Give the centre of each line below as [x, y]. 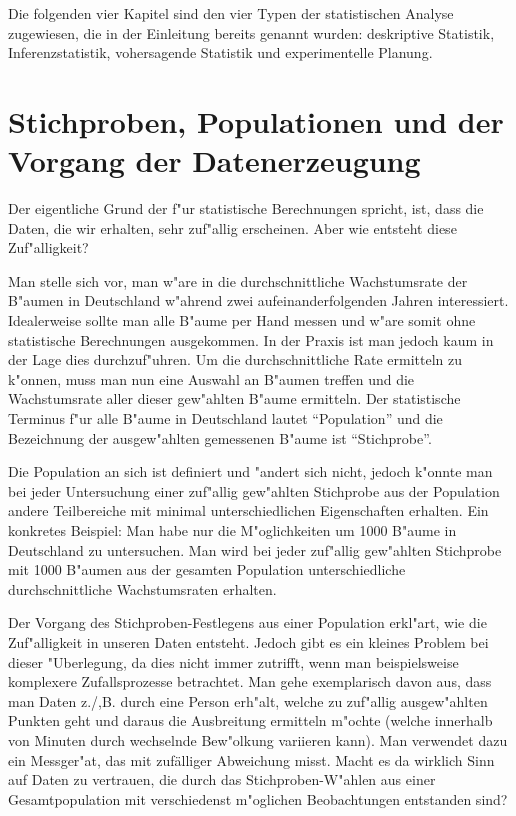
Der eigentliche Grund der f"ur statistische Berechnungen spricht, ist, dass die [246, 208]
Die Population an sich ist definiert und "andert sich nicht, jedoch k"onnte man [250, 471]
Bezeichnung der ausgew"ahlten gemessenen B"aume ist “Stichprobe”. [220, 437]
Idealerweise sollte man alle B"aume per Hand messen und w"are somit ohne [242, 320]
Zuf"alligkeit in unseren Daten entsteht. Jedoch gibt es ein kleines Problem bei [248, 641]
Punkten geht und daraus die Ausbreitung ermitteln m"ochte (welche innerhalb [250, 720]
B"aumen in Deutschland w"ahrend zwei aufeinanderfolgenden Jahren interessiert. [258, 300]
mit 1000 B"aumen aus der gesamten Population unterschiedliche [207, 569]
